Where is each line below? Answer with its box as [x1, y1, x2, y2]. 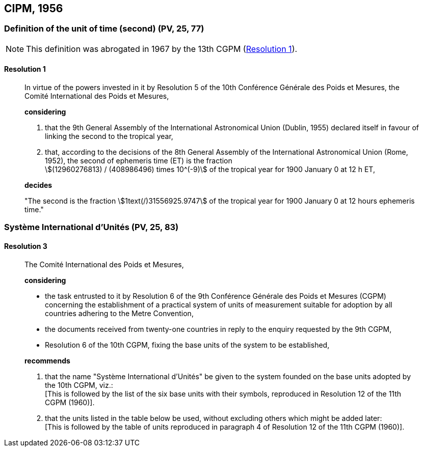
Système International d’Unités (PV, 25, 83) [4, 222, 179, 233]
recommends [24, 356, 70, 365]
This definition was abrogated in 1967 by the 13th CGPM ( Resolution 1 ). [26, 43, 298, 54]
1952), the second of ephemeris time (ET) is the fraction [45, 156, 232, 165]
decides [24, 181, 52, 190]
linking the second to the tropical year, [45, 132, 173, 141]
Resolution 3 [4, 242, 47, 250]
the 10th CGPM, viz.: [45, 380, 113, 389]
